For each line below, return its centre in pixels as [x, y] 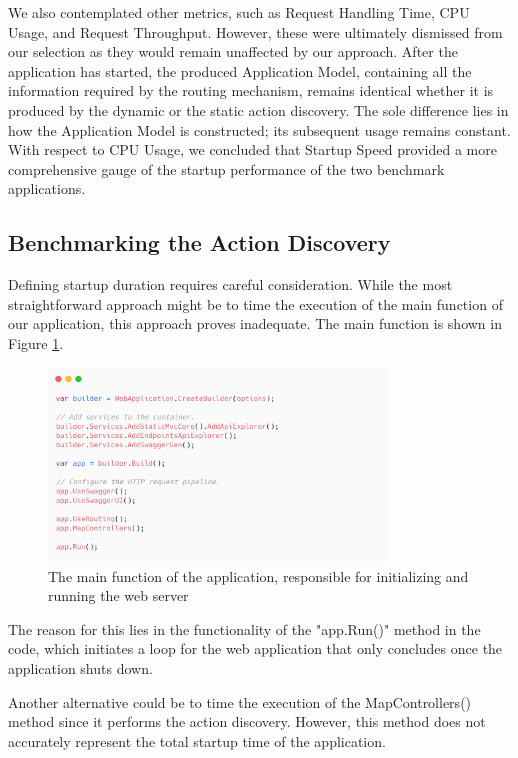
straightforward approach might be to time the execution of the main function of [255, 303]
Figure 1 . [36, 342]
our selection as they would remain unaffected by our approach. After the [233, 51]
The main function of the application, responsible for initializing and [258, 575]
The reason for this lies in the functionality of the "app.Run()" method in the [244, 628]
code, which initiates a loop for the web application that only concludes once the [255, 648]
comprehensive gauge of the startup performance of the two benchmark [226, 168]
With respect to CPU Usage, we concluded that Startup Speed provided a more [252, 149]
